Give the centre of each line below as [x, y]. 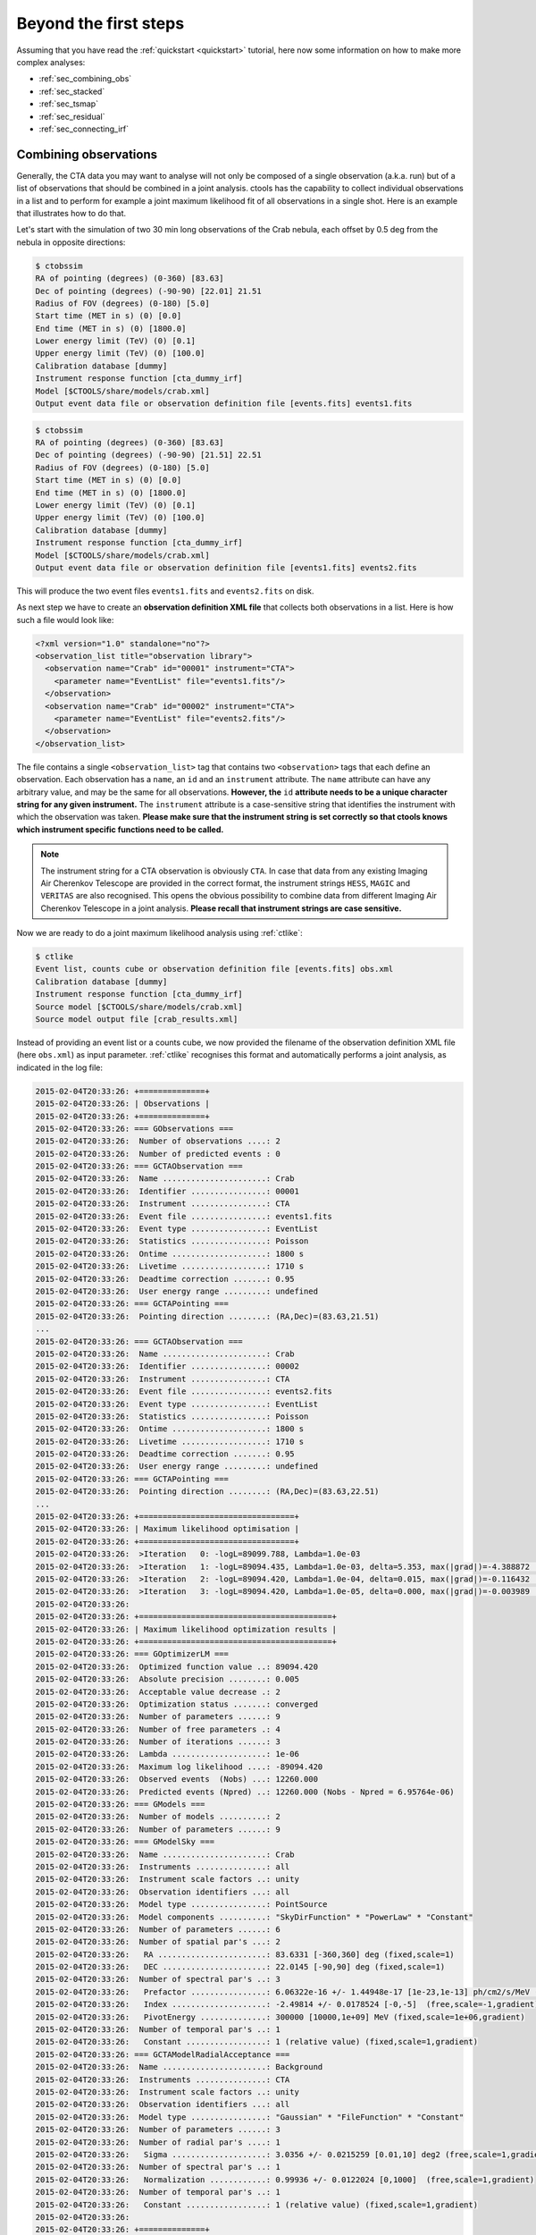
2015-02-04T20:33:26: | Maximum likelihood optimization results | [186, 1629]
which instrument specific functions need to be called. [120, 829]
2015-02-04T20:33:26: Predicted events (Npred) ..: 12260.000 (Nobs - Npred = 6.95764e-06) [245, 1792]
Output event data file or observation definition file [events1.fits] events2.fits [226, 567]
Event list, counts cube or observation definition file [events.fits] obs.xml [214, 969]
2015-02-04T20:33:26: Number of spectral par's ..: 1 [158, 2167]
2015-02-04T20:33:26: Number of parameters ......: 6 [158, 1929]
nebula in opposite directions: [71, 242]
